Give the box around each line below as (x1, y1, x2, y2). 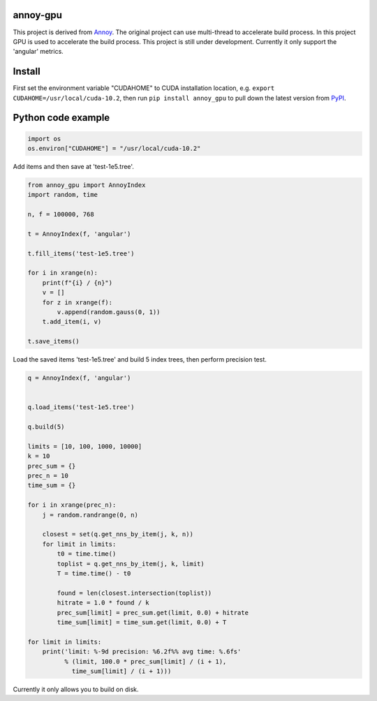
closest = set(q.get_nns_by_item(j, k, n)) (42, 531, 193, 538)
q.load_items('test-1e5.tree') (27, 404, 135, 411)
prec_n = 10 (27, 472, 69, 480)
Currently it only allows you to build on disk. (13, 685, 139, 693)
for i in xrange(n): (27, 269, 98, 277)
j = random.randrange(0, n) (42, 510, 139, 519)
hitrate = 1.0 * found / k (57, 599, 149, 607)
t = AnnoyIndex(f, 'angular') (27, 230, 131, 237)
